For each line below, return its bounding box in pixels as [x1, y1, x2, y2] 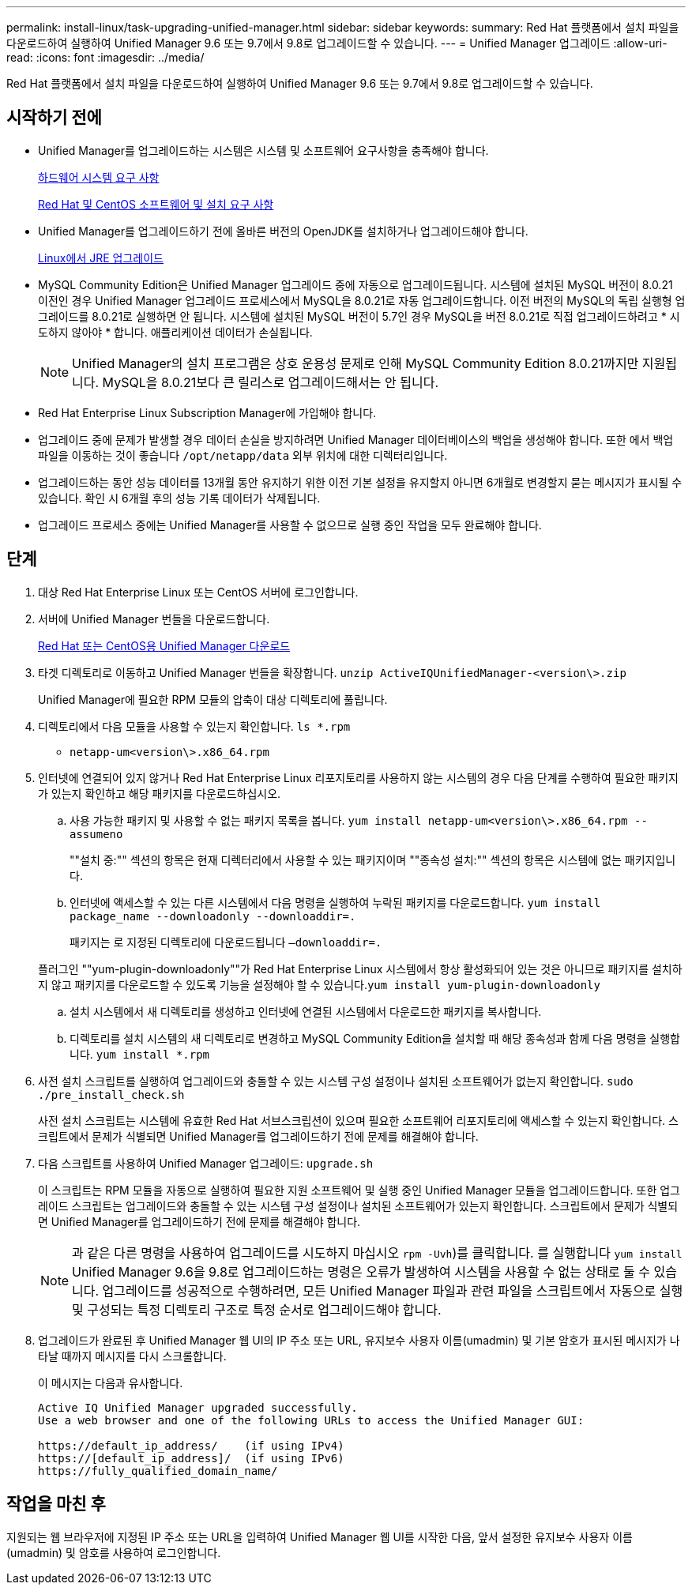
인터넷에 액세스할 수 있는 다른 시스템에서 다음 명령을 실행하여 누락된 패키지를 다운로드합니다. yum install [70, 895, 601, 909]
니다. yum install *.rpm [70, 1047, 210, 1061]
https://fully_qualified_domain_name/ [38, 1464, 278, 1477]
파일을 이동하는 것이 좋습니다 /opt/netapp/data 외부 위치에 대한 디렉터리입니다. [38, 448, 448, 462]
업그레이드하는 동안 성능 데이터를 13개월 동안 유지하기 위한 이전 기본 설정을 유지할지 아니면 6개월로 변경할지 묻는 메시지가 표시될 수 [38, 475, 683, 489]
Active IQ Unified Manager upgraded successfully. [38, 1401, 358, 1414]
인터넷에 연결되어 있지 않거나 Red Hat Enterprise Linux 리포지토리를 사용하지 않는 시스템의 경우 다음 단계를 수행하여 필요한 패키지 [38, 770, 679, 784]
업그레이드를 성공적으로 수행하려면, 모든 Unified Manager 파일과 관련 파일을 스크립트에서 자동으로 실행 [102, 1282, 683, 1299]
